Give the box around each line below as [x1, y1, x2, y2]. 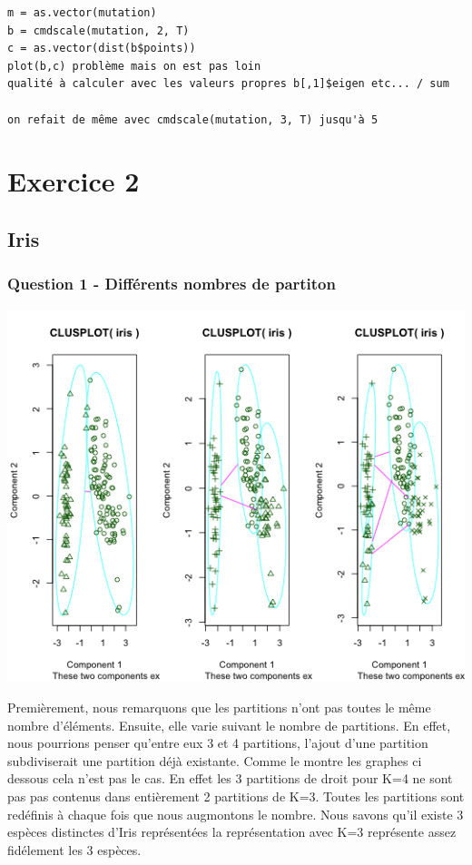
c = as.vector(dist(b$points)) [7, 42, 196, 55]
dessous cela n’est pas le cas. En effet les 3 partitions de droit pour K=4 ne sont [7, 769, 453, 788]
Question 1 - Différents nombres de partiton [7, 272, 336, 295]
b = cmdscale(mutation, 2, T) [7, 24, 190, 37]
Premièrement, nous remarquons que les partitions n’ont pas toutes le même [7, 698, 431, 716]
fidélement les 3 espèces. [7, 840, 142, 859]
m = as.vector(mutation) [7, 6, 157, 19]
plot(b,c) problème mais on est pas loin [7, 59, 261, 73]
